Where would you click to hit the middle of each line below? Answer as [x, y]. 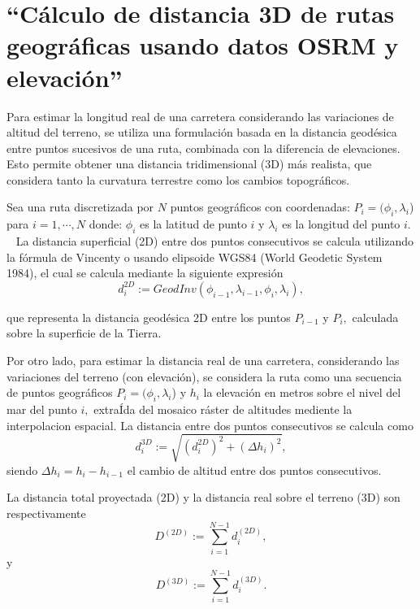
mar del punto [42, 409]
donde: [106, 224]
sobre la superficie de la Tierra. [84, 333]
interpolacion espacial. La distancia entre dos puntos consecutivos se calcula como [210, 425]
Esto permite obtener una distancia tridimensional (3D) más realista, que [189, 164]
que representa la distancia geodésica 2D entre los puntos [149, 317]
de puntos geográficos [60, 392]
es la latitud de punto [193, 224]
